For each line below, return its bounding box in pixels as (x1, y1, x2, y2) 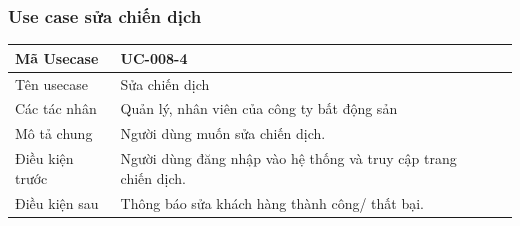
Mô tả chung (15, 123, 93, 144)
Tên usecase (15, 73, 88, 94)
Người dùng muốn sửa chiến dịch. (120, 123, 326, 144)
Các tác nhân (15, 98, 97, 119)
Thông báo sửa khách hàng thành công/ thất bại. (120, 192, 425, 213)
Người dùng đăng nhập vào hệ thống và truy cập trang (120, 148, 457, 169)
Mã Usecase (15, 47, 99, 68)
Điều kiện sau (15, 192, 99, 213)
